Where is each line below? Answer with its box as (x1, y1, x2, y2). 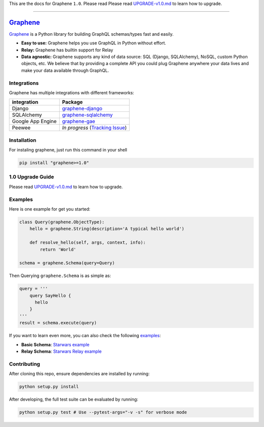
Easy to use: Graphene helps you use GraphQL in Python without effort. (21, 40, 166, 46)
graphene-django (62, 105, 103, 112)
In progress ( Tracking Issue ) (62, 125, 127, 131)
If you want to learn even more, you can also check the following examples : (9, 333, 161, 339)
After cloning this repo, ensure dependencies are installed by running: (9, 371, 150, 377)
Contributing (9, 361, 40, 367)
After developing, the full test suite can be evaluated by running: (9, 396, 138, 403)
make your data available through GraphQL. (21, 67, 110, 73)
